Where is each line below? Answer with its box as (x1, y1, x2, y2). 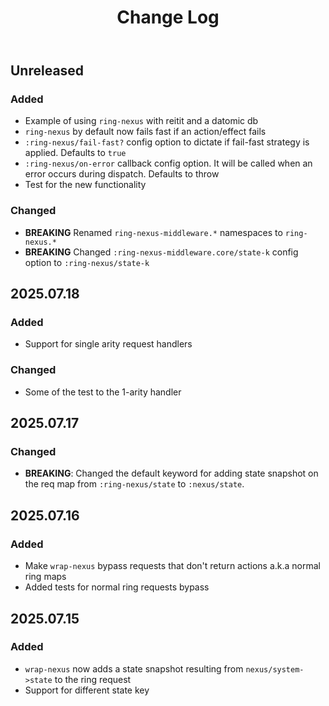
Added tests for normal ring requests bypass (24, 581, 210, 593)
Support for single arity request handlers (24, 338, 193, 350)
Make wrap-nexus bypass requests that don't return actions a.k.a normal (24, 560, 321, 572)
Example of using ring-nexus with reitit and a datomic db (24, 115, 259, 127)
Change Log (116, 6, 220, 29)
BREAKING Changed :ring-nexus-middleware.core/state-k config (24, 246, 299, 258)
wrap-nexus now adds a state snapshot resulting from (24, 662, 244, 675)
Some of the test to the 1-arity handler (24, 386, 182, 398)
